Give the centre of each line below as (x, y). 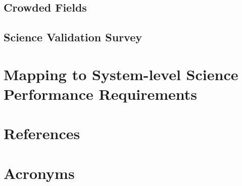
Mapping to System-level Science (121, 74)
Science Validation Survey (73, 37)
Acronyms (39, 173)
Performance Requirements (101, 94)
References (42, 133)
